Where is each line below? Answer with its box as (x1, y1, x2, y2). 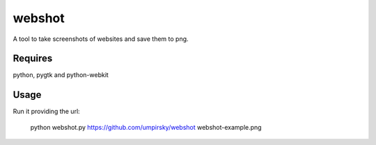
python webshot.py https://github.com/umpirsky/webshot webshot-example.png (30, 123, 262, 131)
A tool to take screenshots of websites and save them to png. (13, 35, 189, 43)
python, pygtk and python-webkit (13, 71, 109, 79)
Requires (13, 53, 53, 65)
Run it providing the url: (13, 108, 80, 116)
